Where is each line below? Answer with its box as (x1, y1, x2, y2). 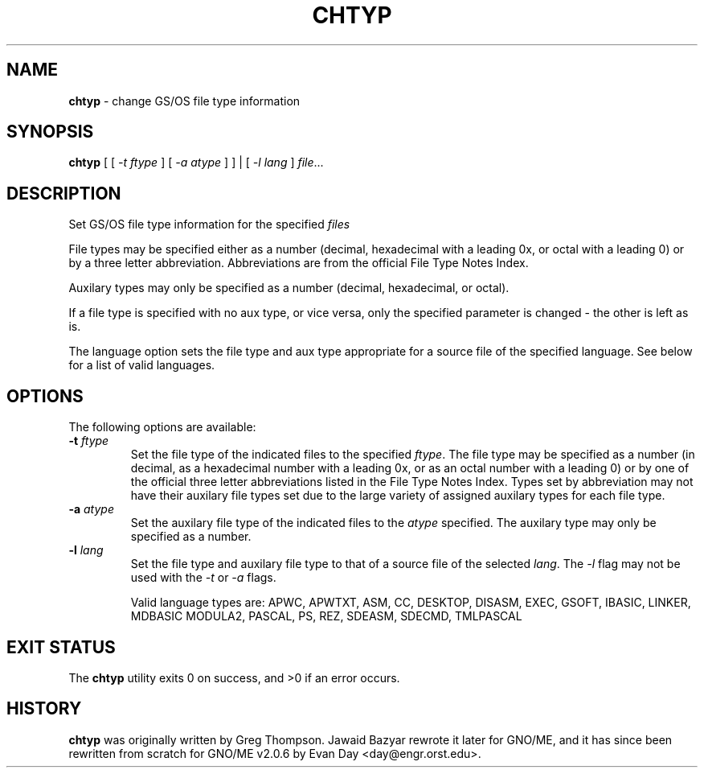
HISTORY (6, 698, 82, 719)
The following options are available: (68, 420, 256, 434)
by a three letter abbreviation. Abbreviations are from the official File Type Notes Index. (68, 256, 529, 270)
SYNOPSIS (6, 121, 94, 142)
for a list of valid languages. (68, 358, 215, 373)
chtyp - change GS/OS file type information (68, 93, 301, 108)
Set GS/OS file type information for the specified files (68, 217, 350, 232)
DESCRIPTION (6, 183, 121, 204)
